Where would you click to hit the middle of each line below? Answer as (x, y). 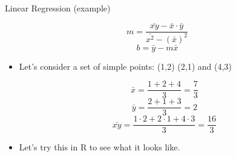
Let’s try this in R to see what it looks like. (100, 147)
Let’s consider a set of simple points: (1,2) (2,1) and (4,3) (125, 66)
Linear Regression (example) (58, 8)
